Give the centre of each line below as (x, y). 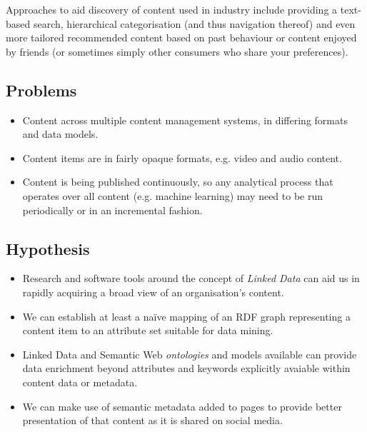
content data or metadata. (80, 382)
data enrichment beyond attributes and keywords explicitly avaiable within (186, 368)
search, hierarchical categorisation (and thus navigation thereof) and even (194, 23)
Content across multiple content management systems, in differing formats (185, 120)
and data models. (60, 134)
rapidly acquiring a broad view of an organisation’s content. (153, 292)
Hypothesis (48, 248)
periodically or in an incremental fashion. (112, 210)
